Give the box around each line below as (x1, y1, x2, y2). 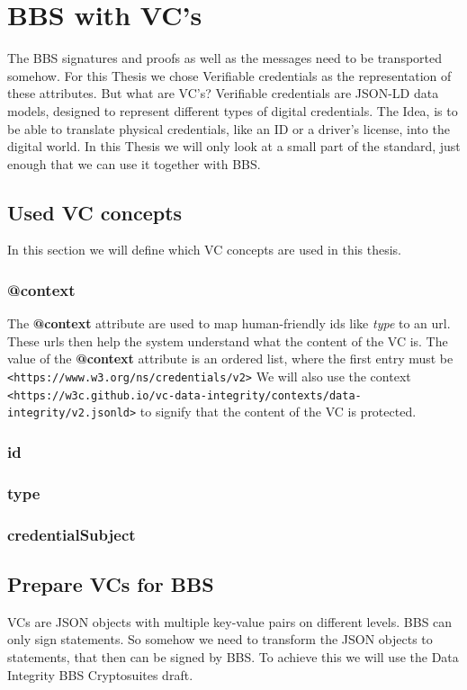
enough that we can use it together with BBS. (7, 154, 261, 173)
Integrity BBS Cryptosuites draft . (7, 665, 193, 684)
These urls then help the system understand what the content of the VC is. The (7, 331, 448, 350)
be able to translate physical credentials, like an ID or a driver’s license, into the (7, 119, 450, 138)
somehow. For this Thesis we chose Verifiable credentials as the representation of (7, 66, 452, 85)
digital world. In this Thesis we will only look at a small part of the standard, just (7, 137, 461, 156)
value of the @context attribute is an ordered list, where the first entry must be (7, 349, 454, 368)
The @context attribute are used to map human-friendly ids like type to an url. (7, 314, 451, 333)
